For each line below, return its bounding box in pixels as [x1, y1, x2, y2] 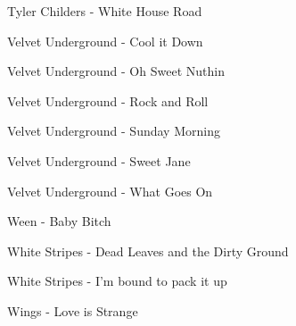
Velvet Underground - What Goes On [7, 181, 213, 200]
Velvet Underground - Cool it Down [7, 31, 203, 50]
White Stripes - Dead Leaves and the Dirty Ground [7, 241, 289, 260]
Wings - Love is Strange [7, 301, 138, 320]
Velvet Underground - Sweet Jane [7, 151, 191, 170]
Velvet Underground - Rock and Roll [7, 91, 209, 110]
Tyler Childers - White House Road [7, 2, 202, 20]
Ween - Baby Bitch [7, 212, 111, 230]
